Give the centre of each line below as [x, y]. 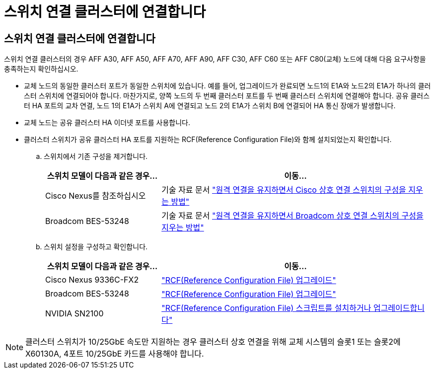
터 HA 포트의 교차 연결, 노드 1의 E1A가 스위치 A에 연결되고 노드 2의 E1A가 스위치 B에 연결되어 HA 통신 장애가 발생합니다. [210, 106]
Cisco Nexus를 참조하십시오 [96, 196]
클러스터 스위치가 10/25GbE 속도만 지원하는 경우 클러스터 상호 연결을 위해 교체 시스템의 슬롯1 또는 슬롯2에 [213, 342]
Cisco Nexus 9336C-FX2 [92, 280]
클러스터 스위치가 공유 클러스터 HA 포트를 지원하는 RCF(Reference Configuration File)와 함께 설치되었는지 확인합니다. [208, 140]
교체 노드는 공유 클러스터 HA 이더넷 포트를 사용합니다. [107, 123]
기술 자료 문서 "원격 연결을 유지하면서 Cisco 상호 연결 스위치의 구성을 [284, 190]
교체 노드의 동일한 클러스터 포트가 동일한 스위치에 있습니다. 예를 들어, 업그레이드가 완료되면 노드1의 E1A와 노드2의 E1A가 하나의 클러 [227, 86]
